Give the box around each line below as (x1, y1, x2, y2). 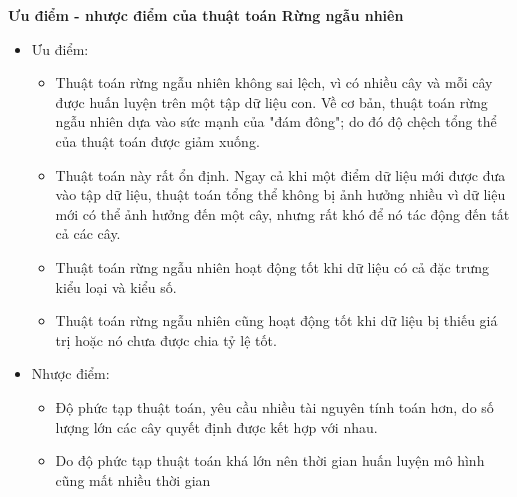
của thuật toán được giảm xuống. (55, 130, 260, 151)
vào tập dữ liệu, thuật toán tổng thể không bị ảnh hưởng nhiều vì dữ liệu (55, 184, 506, 205)
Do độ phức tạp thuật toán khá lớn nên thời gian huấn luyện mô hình (55, 450, 485, 471)
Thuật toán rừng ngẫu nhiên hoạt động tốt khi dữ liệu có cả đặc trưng (55, 256, 489, 277)
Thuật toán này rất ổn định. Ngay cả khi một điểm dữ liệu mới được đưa (55, 164, 506, 185)
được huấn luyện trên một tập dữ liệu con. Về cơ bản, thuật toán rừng (55, 91, 488, 112)
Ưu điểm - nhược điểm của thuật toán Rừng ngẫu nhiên (8, 5, 404, 25)
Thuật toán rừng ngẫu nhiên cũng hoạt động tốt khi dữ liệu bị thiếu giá (55, 310, 498, 331)
